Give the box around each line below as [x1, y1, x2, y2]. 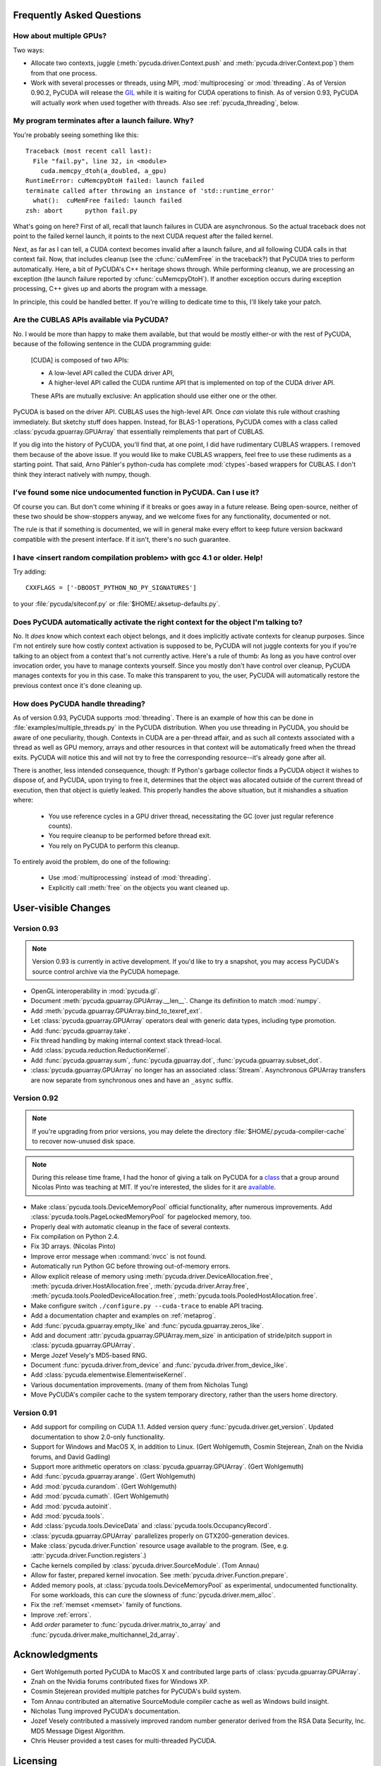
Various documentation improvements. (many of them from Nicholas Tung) [30, 1380, 248, 1389]
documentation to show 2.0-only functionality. [30, 1433, 165, 1441]
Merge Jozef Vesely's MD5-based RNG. [30, 1351, 147, 1359]
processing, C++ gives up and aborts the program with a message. [13, 285, 208, 293]
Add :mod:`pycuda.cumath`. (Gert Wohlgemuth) [30, 1492, 169, 1500]
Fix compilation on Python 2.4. [30, 1233, 119, 1240]
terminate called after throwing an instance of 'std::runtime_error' [25, 186, 275, 194]
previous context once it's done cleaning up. [13, 681, 143, 689]
